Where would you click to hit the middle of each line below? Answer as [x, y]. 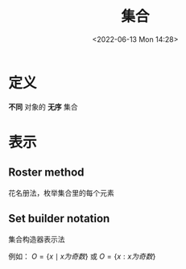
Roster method [46, 173]
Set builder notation [59, 219]
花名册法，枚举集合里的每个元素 [61, 192]
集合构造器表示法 [37, 239]
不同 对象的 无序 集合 [43, 106]
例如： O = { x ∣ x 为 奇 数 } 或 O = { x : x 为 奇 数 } [82, 256]
